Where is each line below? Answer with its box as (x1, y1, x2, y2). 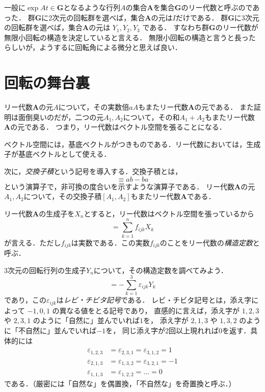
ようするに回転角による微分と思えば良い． (39, 42, 182, 53)
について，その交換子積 (23, 191, 102, 202)
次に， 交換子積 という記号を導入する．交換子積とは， (4, 166, 182, 177)
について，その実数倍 (58, 102, 129, 112)
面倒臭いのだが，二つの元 (18, 111, 104, 122)
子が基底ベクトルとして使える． (4, 149, 111, 159)
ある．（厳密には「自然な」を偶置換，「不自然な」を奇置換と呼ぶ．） (11, 378, 236, 388)
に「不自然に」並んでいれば (4, 325, 97, 335)
